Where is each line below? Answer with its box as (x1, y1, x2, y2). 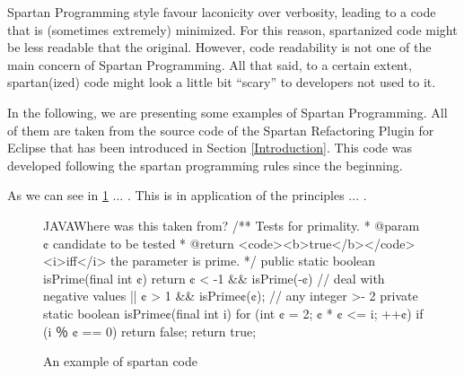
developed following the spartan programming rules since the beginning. (7, 155, 403, 174)
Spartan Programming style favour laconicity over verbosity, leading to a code (7, 3, 436, 21)
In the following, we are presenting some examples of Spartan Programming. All (7, 102, 448, 121)
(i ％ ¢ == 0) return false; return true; (43, 321, 257, 340)
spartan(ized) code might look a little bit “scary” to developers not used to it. (7, 73, 436, 92)
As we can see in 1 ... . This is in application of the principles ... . (7, 186, 367, 205)
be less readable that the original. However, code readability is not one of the (7, 38, 432, 57)
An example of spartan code (43, 352, 198, 371)
